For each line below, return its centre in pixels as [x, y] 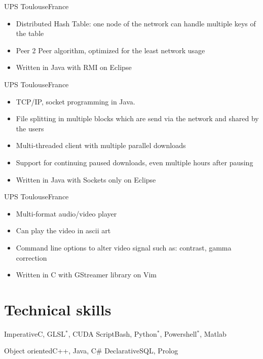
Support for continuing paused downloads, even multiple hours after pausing [135, 162]
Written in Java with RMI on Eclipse [74, 67]
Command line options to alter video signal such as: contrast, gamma [124, 247]
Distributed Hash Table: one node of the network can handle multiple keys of [136, 23]
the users [30, 128]
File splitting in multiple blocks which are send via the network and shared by [137, 118]
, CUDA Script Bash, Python [112, 333]
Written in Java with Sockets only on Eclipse [86, 179]
